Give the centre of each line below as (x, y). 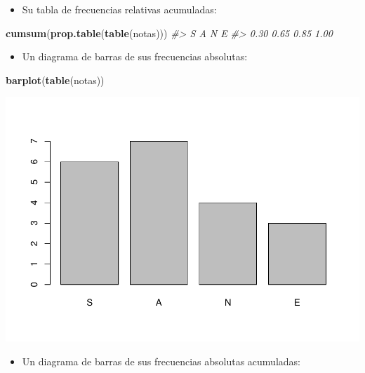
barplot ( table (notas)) (55, 80)
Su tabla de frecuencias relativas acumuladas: (119, 9)
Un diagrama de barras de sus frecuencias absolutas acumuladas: (161, 361)
